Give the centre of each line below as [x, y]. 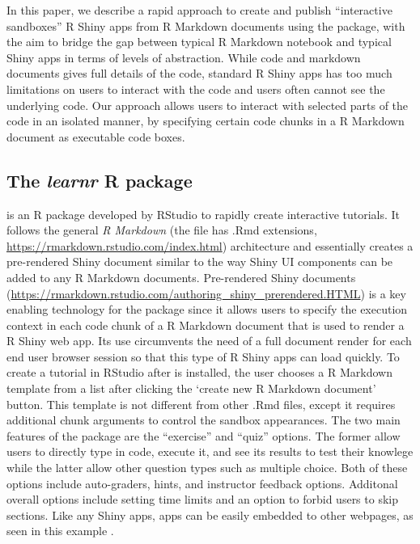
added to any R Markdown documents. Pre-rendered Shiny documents [181, 277]
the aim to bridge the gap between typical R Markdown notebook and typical [199, 42]
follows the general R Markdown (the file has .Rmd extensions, [162, 230]
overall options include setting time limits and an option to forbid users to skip [202, 499]
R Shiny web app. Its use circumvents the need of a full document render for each [209, 341]
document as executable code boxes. [96, 136]
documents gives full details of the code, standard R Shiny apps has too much [199, 73]
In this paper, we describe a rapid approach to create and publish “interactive [199, 10]
